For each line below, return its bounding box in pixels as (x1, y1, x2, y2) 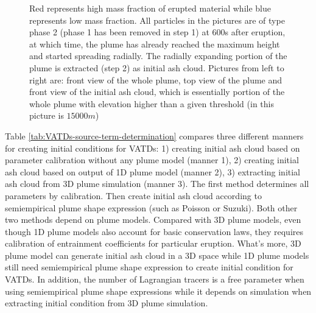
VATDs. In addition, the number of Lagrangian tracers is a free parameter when (5, 273, 304, 286)
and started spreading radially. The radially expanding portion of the (29, 49, 287, 62)
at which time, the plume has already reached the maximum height (29, 37, 280, 50)
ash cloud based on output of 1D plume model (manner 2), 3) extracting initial (5, 165, 301, 178)
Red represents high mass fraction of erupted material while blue (29, 2, 271, 14)
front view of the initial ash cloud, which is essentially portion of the (29, 85, 285, 98)
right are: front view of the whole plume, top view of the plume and (29, 73, 283, 86)
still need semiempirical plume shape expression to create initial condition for (5, 261, 293, 273)
